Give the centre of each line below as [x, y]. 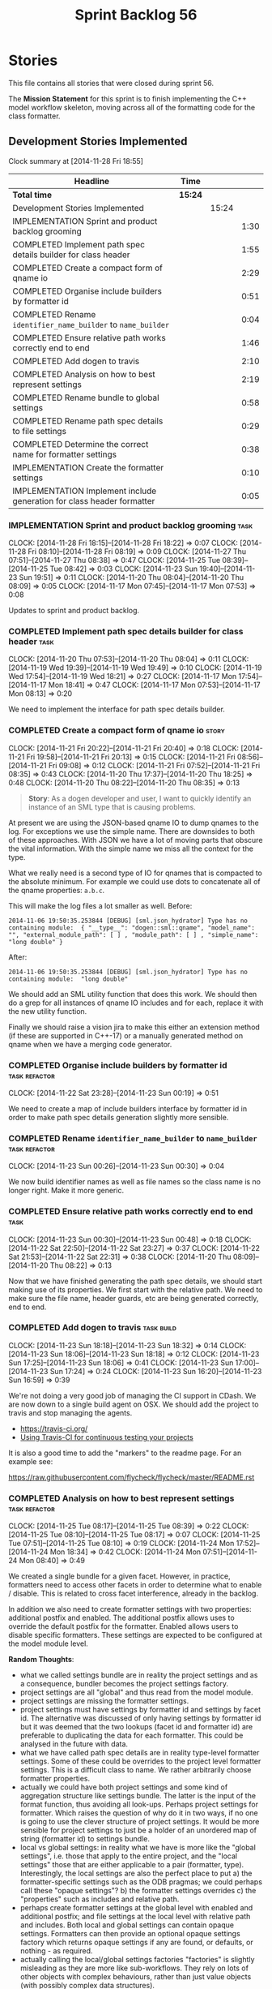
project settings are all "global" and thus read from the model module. [136, 1692]
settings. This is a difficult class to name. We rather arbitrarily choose [136, 1770]
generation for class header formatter [84, 500]
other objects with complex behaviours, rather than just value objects [136, 1977]
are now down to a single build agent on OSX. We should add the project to [134, 1404]
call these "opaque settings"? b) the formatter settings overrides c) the [138, 1891]
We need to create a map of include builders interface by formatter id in [128, 1108]
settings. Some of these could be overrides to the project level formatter [140, 1761]
